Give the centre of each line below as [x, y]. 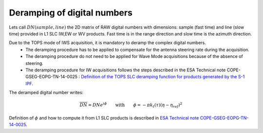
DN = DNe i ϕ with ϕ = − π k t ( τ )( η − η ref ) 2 [131, 105]
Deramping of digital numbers [71, 13]
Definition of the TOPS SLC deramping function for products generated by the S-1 [163, 77]
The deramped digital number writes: [46, 93]
